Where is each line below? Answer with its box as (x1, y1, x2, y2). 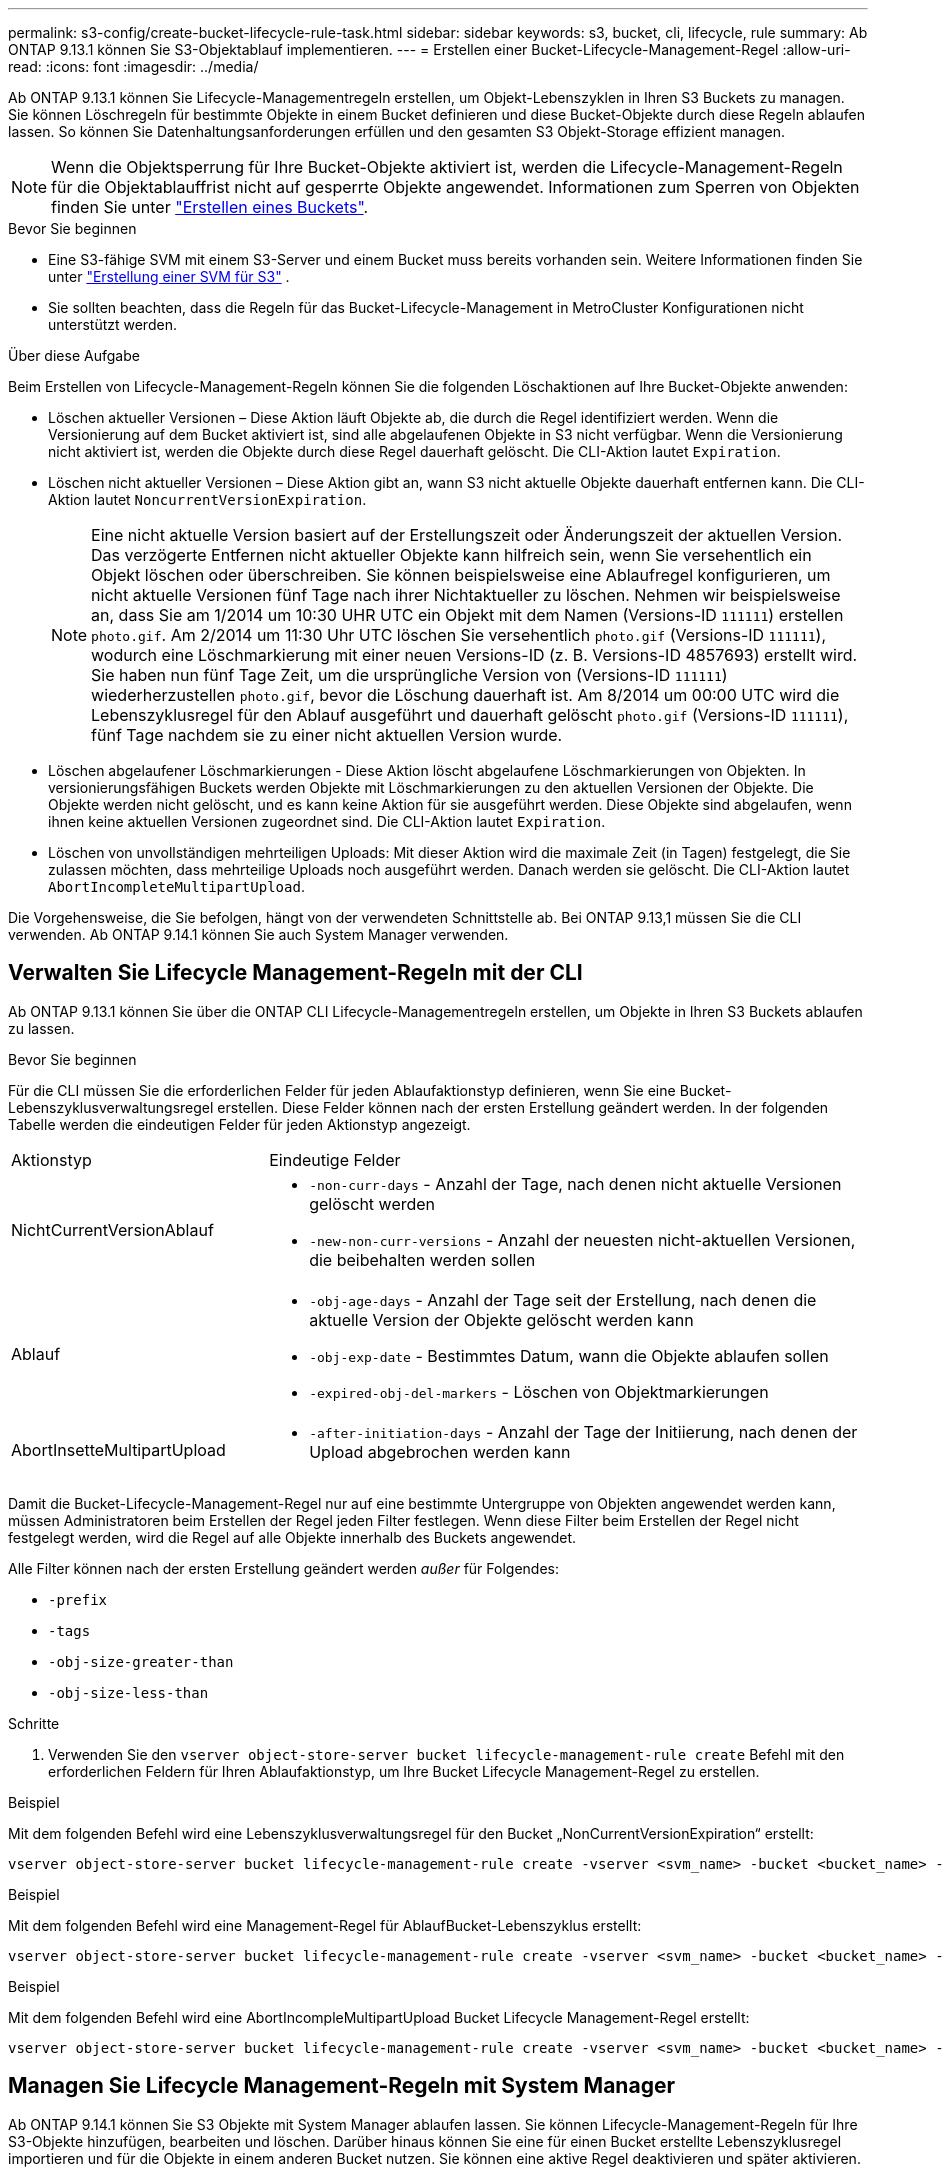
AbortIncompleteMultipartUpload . (48, 878, 305, 895)
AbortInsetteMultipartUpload (11, 1439, 226, 1460)
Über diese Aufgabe (8, 347, 140, 364)
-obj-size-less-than (48, 1684, 209, 1701)
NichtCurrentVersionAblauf (11, 1219, 214, 1240)
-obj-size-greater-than (48, 1653, 234, 1670)
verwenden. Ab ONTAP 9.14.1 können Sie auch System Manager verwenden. (8, 926, 509, 943)
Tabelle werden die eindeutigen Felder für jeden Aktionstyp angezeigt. (8, 1115, 471, 1133)
